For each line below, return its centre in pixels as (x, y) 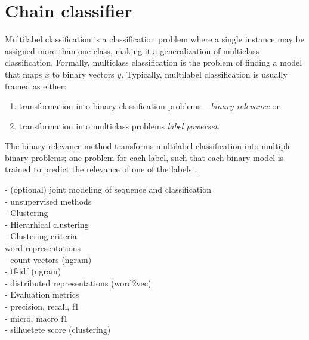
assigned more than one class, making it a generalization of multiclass (132, 50)
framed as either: (36, 86)
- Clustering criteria (41, 236)
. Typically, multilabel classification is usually (204, 74)
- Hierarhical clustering (47, 224)
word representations (43, 248)
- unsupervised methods (48, 201)
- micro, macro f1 (36, 318)
